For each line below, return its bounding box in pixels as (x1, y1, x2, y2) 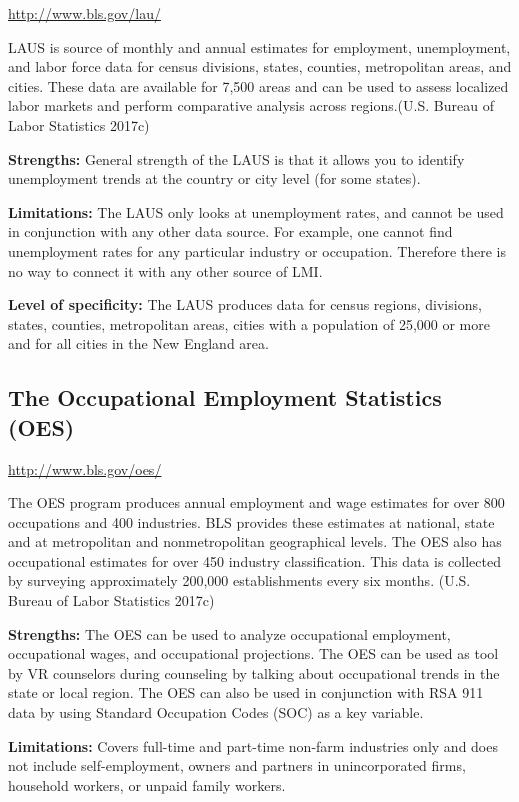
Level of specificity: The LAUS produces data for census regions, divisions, (8, 294, 482, 315)
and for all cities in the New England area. (8, 333, 269, 354)
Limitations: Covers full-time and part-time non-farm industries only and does (8, 735, 498, 756)
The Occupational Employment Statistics (8, 382, 442, 413)
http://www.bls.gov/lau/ (8, 3, 161, 23)
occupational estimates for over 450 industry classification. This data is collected (8, 550, 501, 571)
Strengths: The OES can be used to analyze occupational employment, (8, 623, 451, 644)
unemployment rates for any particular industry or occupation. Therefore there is (8, 240, 507, 261)
